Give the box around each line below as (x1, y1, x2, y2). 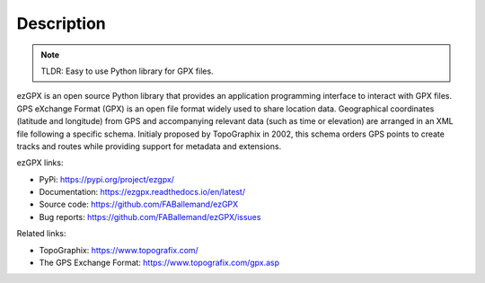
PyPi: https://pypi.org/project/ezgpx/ (39, 173, 175, 184)
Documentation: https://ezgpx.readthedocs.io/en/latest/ (39, 187, 246, 198)
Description (16, 13, 107, 33)
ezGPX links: (16, 157, 64, 168)
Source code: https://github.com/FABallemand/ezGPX (39, 199, 239, 210)
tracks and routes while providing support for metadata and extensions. (16, 140, 282, 152)
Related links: (16, 228, 66, 239)
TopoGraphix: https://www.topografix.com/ (39, 244, 199, 255)
